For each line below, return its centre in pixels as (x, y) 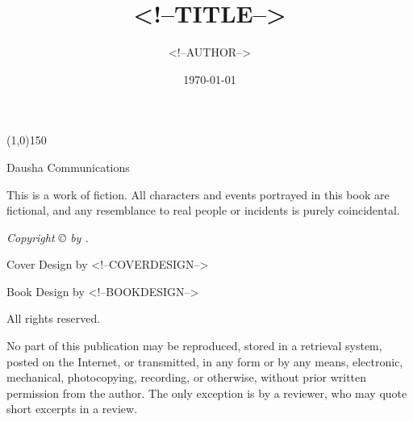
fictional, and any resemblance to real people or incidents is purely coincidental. (203, 210)
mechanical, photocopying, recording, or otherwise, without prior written (187, 377)
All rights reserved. (54, 318)
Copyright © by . (48, 237)
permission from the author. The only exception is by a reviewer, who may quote (207, 393)
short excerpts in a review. (72, 409)
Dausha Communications (68, 167)
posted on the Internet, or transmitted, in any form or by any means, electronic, (205, 361)
